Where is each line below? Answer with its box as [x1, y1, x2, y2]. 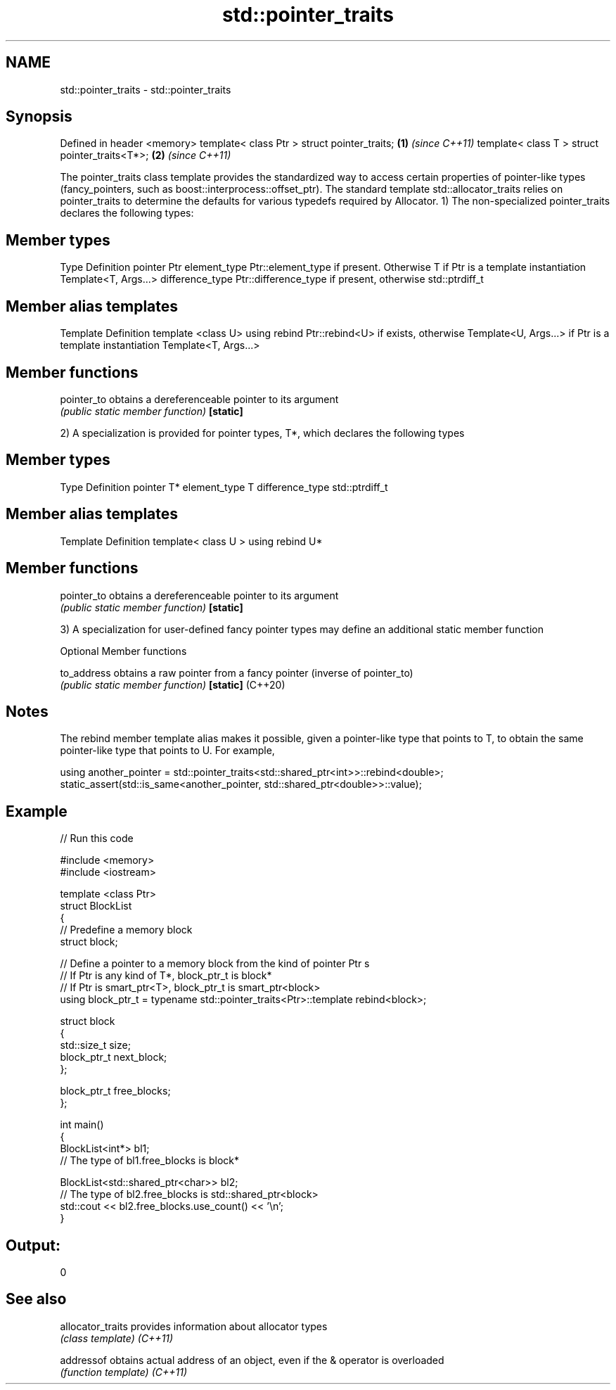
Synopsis [6, 108, 72, 126]
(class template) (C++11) [60, 1332, 174, 1344]
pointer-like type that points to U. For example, [60, 744, 275, 757]
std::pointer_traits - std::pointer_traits [60, 83, 231, 96]
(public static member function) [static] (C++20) [60, 678, 285, 691]
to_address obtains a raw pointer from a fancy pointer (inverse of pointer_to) [60, 666, 413, 679]
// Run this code [60, 832, 134, 845]
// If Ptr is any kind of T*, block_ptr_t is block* [60, 969, 272, 982]
